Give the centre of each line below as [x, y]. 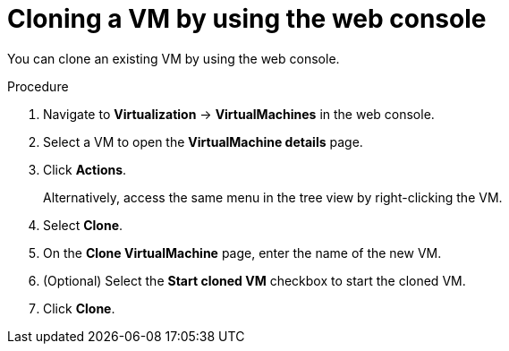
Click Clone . [79, 308]
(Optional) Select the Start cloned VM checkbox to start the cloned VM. [254, 280]
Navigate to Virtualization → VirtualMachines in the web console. [239, 114]
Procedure [38, 86]
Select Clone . [83, 225]
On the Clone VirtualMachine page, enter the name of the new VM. [242, 253]
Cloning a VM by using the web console [247, 19]
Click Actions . [85, 169]
